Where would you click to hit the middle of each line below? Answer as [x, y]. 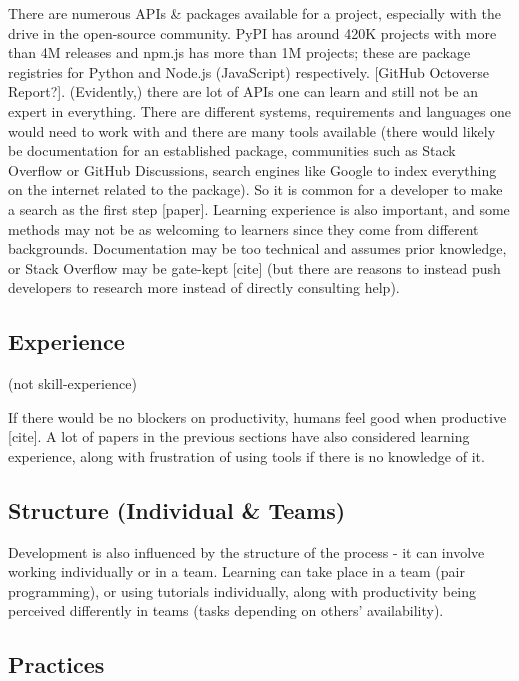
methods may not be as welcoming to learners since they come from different [243, 228]
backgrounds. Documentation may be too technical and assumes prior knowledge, [257, 248]
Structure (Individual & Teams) [177, 509]
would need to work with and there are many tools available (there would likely [252, 130]
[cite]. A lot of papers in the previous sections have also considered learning [239, 436]
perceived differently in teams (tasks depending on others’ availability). [226, 610]
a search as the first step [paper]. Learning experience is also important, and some [259, 208]
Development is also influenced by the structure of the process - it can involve [246, 551]
